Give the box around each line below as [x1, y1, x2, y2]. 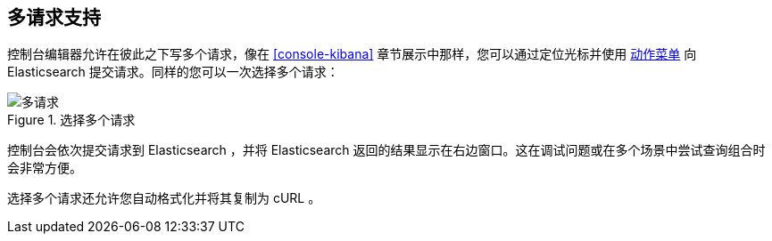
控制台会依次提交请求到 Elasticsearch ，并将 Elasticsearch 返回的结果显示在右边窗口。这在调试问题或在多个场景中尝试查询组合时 [7, 142, 766, 158]
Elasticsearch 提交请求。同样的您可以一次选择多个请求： [7, 64, 339, 80]
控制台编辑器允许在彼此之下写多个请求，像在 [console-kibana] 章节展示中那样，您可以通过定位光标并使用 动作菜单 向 [7, 46, 697, 62]
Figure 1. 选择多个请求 [7, 112, 136, 128]
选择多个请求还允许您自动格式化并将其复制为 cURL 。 [7, 190, 321, 206]
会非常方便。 [7, 160, 82, 176]
